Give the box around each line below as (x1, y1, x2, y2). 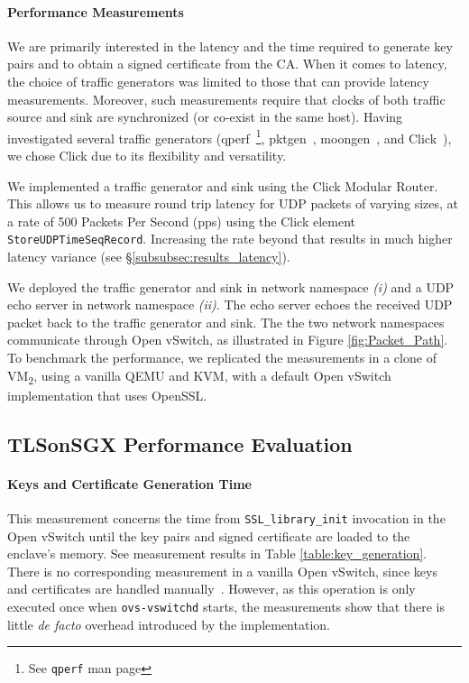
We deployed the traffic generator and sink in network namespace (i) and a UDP (7, 277, 455, 296)
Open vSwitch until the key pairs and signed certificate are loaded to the (7, 526, 410, 545)
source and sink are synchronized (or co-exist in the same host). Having (7, 107, 403, 126)
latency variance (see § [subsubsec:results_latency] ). (7, 247, 290, 266)
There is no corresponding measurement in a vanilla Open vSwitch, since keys (7, 561, 437, 580)
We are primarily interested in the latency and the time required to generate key (7, 36, 453, 55)
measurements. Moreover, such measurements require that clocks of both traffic (7, 89, 446, 108)
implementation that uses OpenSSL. (7, 385, 207, 404)
